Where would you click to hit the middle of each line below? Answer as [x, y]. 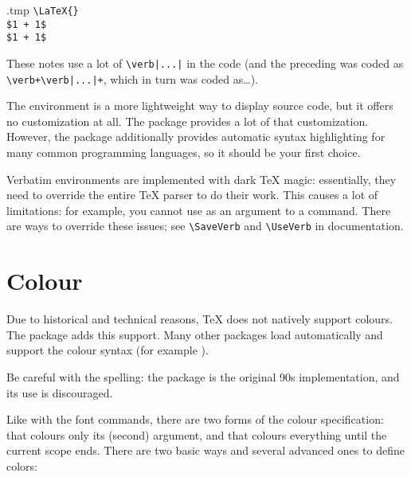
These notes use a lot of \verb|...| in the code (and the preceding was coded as [205, 63]
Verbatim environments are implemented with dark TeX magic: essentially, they [202, 179]
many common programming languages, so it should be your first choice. [184, 152]
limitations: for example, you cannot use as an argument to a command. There [199, 210]
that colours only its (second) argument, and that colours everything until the [197, 434]
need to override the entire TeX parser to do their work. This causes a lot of [192, 195]
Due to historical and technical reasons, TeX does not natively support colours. [200, 319]
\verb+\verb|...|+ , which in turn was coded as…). [132, 78]
